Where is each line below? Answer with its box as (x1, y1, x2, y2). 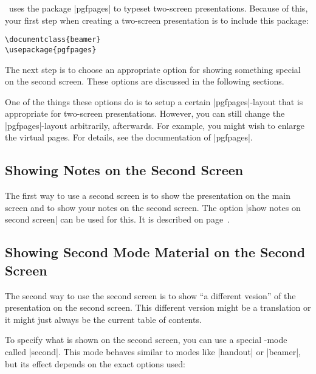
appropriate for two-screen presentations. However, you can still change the (5, 107, 285, 120)
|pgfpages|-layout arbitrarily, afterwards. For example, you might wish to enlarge (5, 119, 305, 131)
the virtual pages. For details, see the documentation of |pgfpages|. (5, 131, 253, 144)
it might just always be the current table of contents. (5, 313, 202, 325)
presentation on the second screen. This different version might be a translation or (5, 301, 311, 314)
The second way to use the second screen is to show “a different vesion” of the (5, 289, 296, 302)
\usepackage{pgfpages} (5, 45, 97, 54)
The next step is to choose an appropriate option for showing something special (5, 63, 301, 75)
